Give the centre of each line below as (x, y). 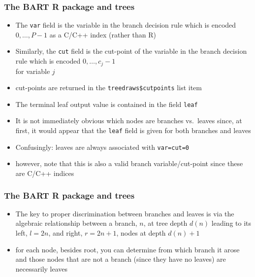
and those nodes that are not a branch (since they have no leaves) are (121, 259)
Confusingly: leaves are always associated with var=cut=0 (102, 147)
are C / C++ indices (45, 173)
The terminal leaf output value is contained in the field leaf (107, 104)
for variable (33, 71)
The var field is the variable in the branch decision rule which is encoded (126, 25)
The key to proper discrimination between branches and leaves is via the (125, 213)
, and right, (65, 232)
